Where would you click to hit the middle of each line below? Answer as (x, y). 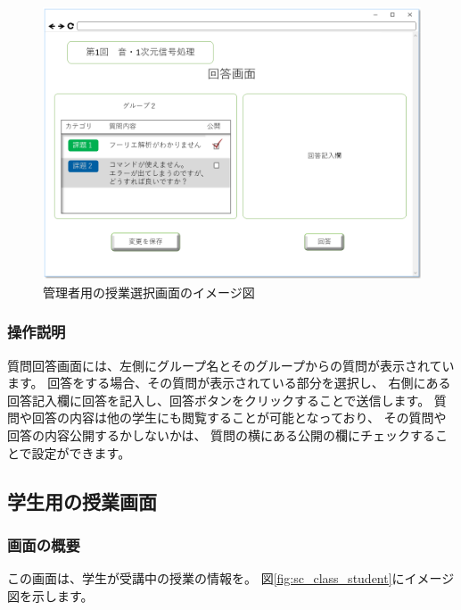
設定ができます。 (81, 452)
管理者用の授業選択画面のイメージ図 (149, 292)
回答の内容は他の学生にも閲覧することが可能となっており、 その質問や (239, 418)
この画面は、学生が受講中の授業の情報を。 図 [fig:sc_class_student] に (206, 578)
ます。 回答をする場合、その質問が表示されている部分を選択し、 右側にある (229, 383)
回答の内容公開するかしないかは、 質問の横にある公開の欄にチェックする (222, 435)
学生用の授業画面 (82, 501)
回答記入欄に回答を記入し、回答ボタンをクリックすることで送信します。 (219, 400)
